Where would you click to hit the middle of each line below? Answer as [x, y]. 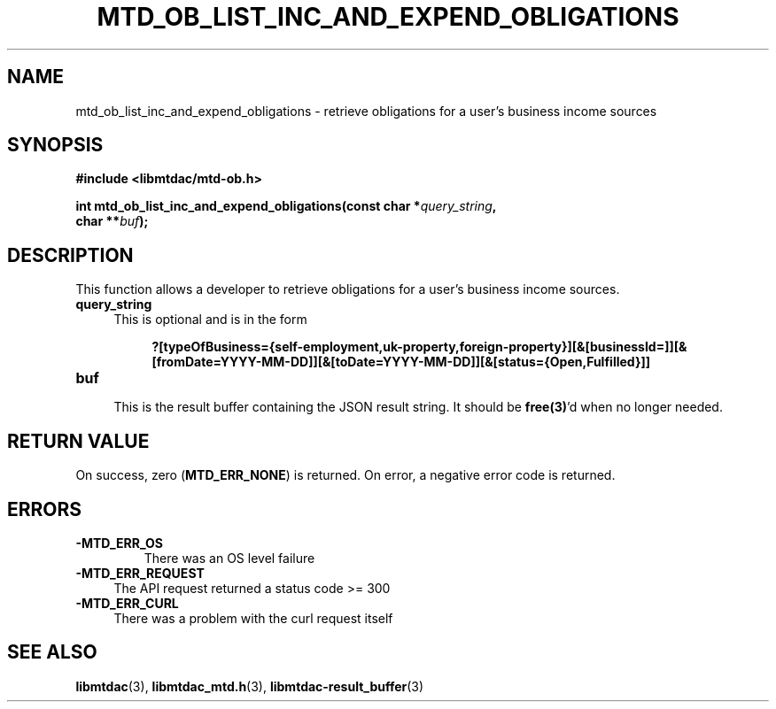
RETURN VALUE [78, 441]
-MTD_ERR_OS [119, 543]
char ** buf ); [112, 221]
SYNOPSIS [55, 145]
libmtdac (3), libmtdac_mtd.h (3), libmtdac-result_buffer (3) [250, 686]
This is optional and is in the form [210, 320]
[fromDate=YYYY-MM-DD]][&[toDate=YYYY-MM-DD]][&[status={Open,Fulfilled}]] [401, 362]
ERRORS [45, 509]
